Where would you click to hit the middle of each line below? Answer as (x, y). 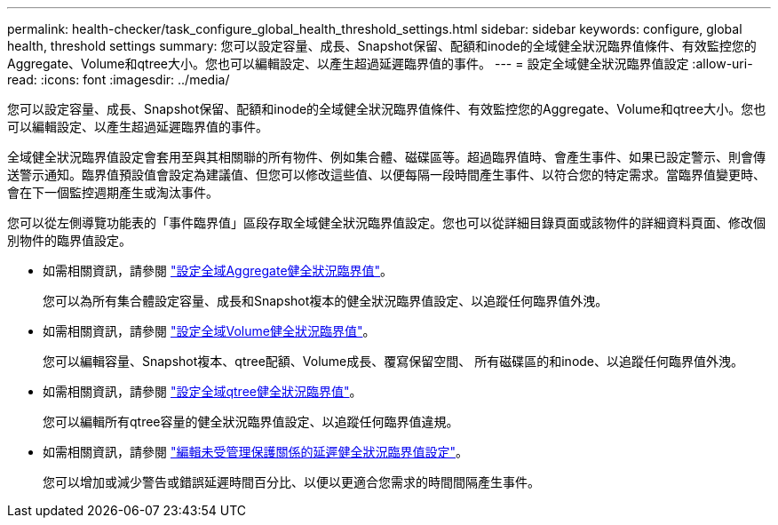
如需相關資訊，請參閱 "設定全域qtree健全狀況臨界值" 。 (202, 391)
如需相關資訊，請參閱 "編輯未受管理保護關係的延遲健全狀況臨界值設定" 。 (255, 452)
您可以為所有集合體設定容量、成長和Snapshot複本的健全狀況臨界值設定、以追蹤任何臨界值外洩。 (325, 301)
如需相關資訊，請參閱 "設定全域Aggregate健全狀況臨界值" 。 (218, 270)
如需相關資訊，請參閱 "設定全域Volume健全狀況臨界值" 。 (209, 331)
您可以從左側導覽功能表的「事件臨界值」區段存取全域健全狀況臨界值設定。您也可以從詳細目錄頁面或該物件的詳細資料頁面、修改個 (386, 223)
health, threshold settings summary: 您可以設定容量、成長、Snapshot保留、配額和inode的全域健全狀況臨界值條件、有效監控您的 (382, 46)
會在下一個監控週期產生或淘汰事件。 (113, 192)
